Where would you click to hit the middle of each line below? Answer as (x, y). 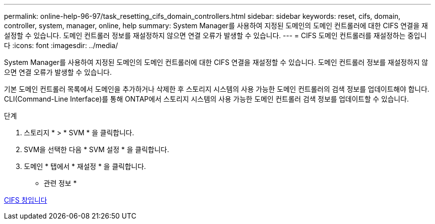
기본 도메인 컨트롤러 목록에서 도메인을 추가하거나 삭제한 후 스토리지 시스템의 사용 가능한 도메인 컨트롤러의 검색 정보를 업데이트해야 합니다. (217, 89)
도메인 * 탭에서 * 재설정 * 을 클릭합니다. (85, 166)
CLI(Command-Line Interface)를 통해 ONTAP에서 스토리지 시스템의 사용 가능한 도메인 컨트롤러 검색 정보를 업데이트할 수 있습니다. (207, 99)
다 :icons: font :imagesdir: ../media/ (61, 45)
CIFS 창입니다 (26, 200)
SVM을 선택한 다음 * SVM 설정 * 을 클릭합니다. (97, 149)
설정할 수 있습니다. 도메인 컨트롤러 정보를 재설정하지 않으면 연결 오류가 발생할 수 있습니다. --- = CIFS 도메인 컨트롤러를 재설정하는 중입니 (216, 35)
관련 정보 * (60, 183)
